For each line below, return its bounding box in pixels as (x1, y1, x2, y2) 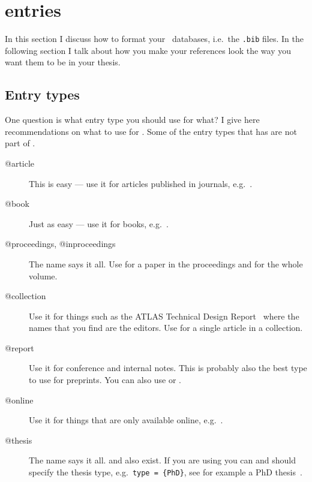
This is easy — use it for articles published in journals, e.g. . (29, 177, 253, 189)
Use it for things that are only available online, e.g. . (29, 414, 223, 426)
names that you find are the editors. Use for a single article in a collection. (29, 321, 303, 334)
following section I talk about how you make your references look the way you (5, 44, 292, 56)
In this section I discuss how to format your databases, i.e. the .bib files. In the (5, 32, 304, 45)
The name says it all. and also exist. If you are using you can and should (29, 454, 296, 466)
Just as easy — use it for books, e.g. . (29, 217, 169, 230)
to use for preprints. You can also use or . (29, 373, 182, 386)
